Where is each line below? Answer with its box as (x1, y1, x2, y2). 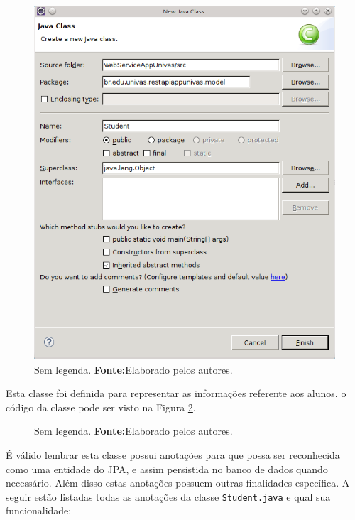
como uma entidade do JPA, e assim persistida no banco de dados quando (6, 461, 328, 476)
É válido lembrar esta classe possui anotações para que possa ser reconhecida (6, 447, 340, 462)
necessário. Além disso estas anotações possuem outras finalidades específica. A (6, 475, 350, 490)
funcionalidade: (6, 503, 72, 518)
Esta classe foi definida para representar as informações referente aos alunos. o (6, 386, 346, 401)
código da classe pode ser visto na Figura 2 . (6, 399, 196, 414)
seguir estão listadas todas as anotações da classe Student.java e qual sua (6, 489, 331, 504)
